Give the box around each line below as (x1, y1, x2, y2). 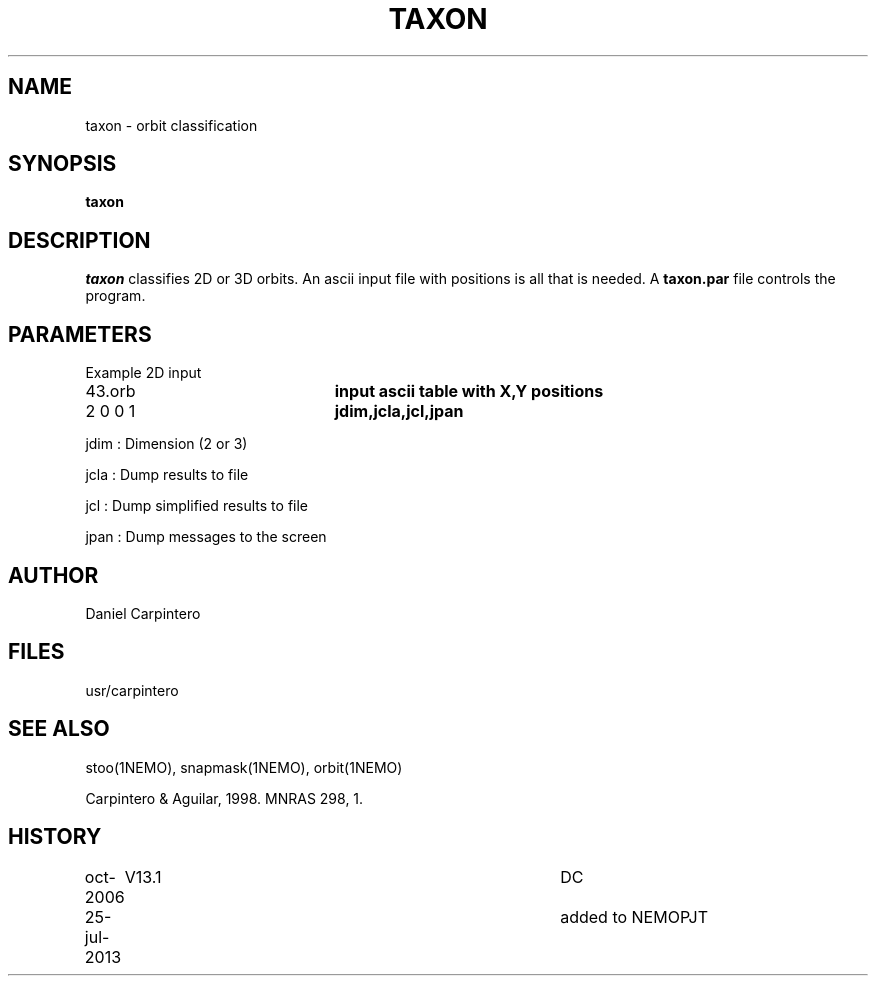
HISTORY (8, 824, 102, 850)
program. (85, 287, 146, 305)
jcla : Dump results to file (85, 466, 249, 484)
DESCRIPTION (8, 227, 151, 253)
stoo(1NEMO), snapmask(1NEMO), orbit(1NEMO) (85, 758, 403, 776)
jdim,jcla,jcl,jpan (334, 401, 464, 422)
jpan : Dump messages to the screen (85, 528, 327, 546)
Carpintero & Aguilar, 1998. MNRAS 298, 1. (85, 789, 364, 807)
